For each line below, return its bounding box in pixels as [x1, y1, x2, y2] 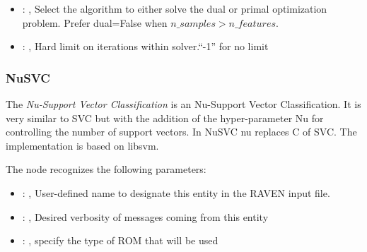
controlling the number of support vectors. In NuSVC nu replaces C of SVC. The [6, 124, 357, 139]
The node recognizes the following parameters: [6, 162, 206, 176]
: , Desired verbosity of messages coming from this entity [22, 209, 269, 224]
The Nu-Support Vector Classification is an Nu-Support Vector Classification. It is [6, 97, 361, 111]
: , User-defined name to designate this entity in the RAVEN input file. [22, 185, 330, 200]
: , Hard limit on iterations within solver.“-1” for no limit [22, 39, 269, 54]
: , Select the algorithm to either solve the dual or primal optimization [22, 1, 327, 16]
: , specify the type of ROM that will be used [22, 233, 219, 248]
